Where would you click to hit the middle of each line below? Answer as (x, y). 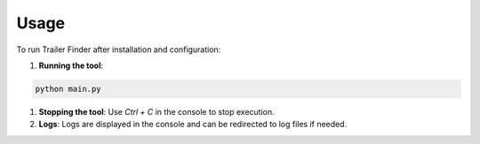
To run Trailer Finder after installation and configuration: (119, 49)
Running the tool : (71, 65)
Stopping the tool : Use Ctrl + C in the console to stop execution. (156, 111)
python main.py (68, 89)
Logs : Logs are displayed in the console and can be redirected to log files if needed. (193, 125)
